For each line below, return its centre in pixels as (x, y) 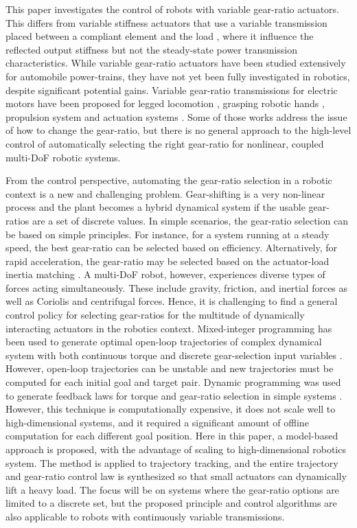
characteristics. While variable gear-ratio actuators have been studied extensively (176, 63)
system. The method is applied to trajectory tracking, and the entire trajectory (172, 462)
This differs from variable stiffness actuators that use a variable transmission (166, 22)
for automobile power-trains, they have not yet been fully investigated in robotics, (178, 76)
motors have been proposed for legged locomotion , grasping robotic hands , (165, 103)
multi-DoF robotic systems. (63, 157)
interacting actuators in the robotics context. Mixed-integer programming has (169, 328)
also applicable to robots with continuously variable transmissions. (145, 516)
